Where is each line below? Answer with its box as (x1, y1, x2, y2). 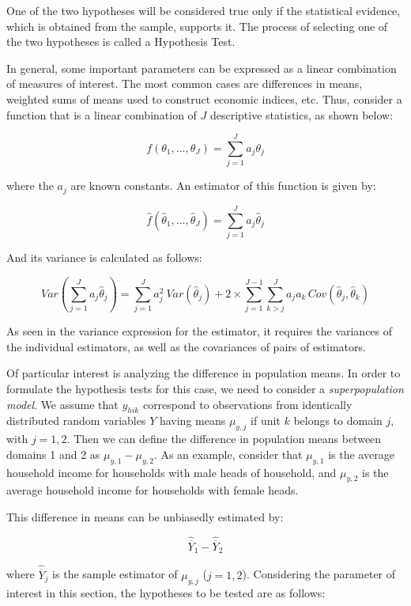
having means (159, 412, 226, 429)
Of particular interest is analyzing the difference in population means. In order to (6, 365, 401, 381)
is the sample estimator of (52, 566, 178, 582)
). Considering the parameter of (242, 566, 396, 582)
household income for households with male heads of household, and (6, 464, 337, 480)
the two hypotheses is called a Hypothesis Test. (6, 33, 236, 50)
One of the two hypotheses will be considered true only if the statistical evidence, (6, 2, 401, 18)
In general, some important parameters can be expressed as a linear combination (6, 59, 397, 76)
